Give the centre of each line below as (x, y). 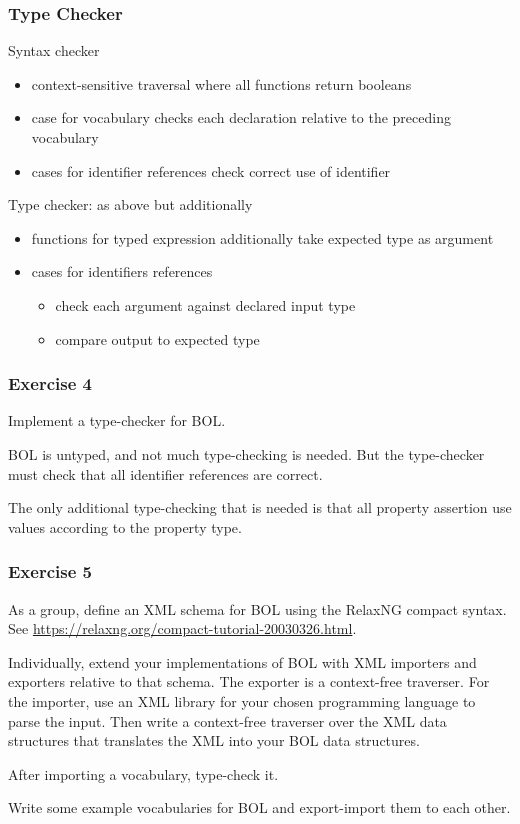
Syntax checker (54, 50)
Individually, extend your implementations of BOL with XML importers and (242, 661)
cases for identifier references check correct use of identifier (211, 170)
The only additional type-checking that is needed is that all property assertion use (260, 507)
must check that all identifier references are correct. (165, 473)
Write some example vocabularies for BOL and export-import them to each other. (259, 807)
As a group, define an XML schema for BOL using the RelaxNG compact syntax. (257, 608)
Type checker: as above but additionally (130, 204)
